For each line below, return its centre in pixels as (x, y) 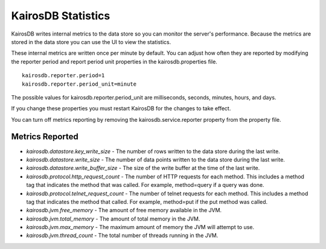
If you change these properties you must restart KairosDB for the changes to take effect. (121, 109)
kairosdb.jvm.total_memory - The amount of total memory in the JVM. (113, 219)
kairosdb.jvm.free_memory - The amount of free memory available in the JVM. (124, 210)
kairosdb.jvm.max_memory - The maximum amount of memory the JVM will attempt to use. (140, 227)
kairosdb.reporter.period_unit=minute (79, 84)
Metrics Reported (45, 137)
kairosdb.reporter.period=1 (63, 76)
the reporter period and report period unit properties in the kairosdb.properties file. (114, 61)
